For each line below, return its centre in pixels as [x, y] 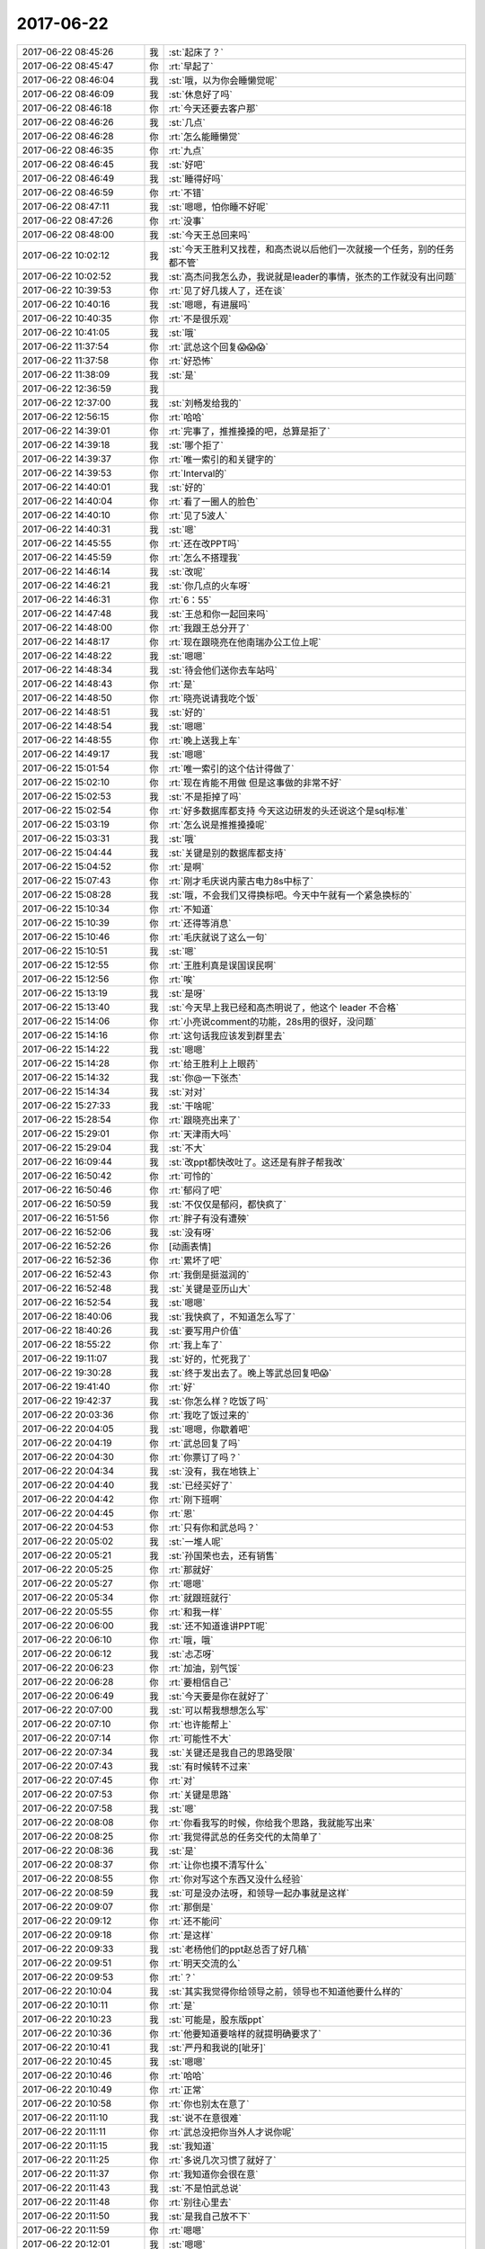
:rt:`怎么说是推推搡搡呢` [218, 825]
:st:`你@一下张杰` [205, 1078]
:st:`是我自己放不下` [209, 2216]
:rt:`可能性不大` [200, 1738]
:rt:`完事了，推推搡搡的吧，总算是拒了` [249, 431]
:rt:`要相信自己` [200, 1682]
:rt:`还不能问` [195, 1921]
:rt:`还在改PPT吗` [204, 543]
